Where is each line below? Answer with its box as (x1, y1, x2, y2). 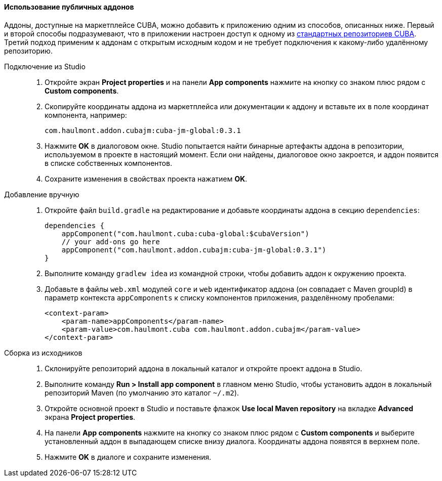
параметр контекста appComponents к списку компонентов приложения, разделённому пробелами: (45, 293, 394, 302)
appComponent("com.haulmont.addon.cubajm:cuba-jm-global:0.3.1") (61, 245, 327, 254)
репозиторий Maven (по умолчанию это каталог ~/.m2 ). (45, 388, 239, 397)
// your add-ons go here (61, 237, 160, 246)
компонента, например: (45, 110, 127, 119)
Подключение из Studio (4, 62, 86, 71)
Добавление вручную (4, 190, 79, 199)
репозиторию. (4, 46, 53, 55)
